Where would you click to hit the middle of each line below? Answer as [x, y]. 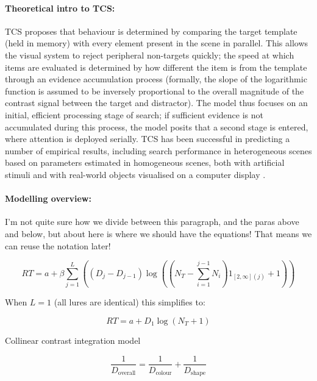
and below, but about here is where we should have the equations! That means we [158, 233]
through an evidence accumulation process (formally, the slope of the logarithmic [156, 79]
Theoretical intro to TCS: [60, 8]
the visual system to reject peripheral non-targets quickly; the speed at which [150, 55]
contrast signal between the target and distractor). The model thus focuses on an [156, 103]
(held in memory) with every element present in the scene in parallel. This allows [157, 43]
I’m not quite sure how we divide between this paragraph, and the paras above [152, 222]
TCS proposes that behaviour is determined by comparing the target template [151, 31]
